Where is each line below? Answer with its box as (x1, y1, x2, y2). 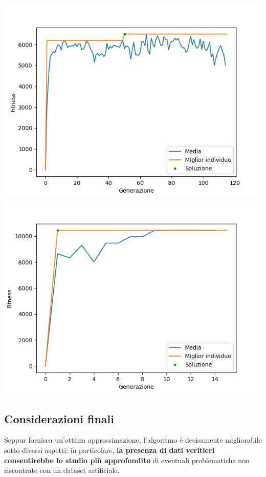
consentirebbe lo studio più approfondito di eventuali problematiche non (4, 454, 250, 465)
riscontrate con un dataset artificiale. (4, 465, 120, 475)
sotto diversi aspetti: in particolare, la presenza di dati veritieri (4, 444, 215, 455)
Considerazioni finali (4, 410, 114, 426)
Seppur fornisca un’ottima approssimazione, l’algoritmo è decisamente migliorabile (4, 434, 262, 445)
